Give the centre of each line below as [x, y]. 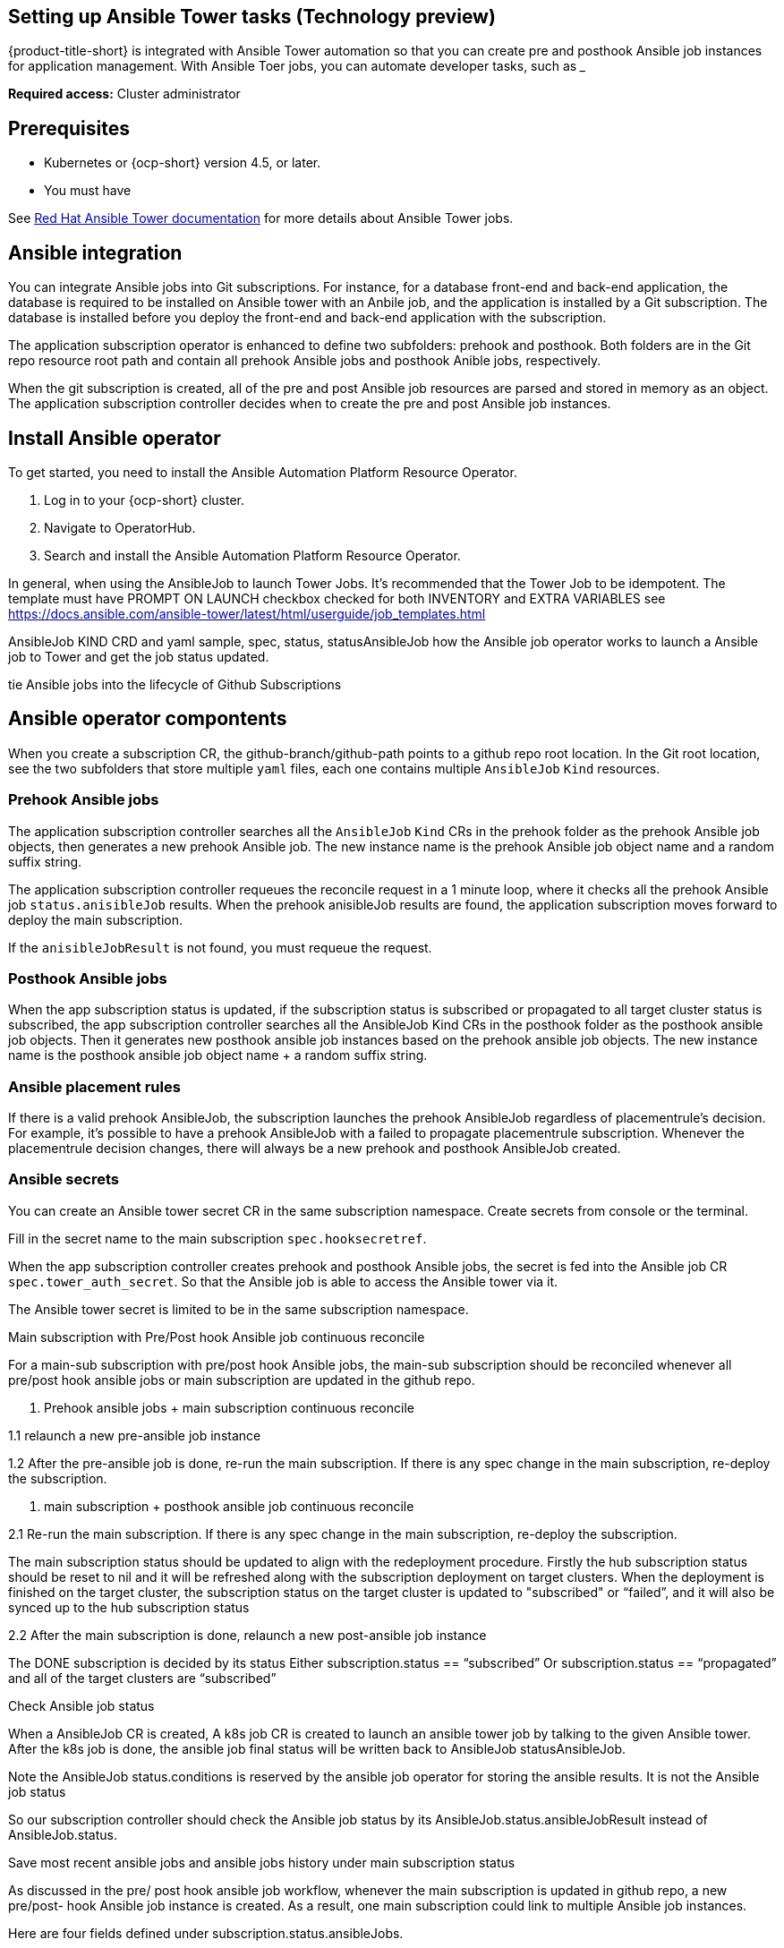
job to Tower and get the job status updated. [139, 656]
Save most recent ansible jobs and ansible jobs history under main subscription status [262, 1862]
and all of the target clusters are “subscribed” [142, 1678]
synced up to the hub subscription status [129, 1607]
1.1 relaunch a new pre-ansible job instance [135, 1435]
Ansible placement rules [94, 1086]
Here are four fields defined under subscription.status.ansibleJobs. [206, 1933]
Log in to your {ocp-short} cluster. [145, 500]
